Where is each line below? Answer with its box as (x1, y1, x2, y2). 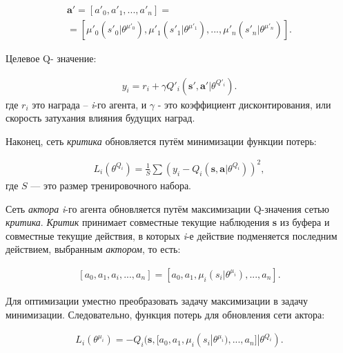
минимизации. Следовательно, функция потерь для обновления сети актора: (6, 307, 325, 321)
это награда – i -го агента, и (32, 97, 147, 111)
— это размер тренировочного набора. (30, 178, 192, 192)
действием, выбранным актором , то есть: (6, 242, 181, 256)
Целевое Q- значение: (6, 51, 97, 66)
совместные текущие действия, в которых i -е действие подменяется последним (6, 228, 337, 242)
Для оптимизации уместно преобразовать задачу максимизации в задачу (6, 294, 308, 307)
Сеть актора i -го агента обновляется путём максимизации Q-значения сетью (6, 201, 329, 216)
